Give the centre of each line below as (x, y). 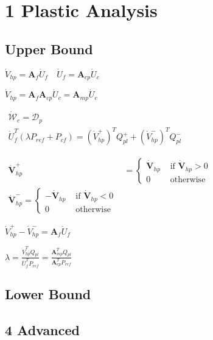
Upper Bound (49, 48)
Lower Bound (48, 294)
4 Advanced (42, 329)
